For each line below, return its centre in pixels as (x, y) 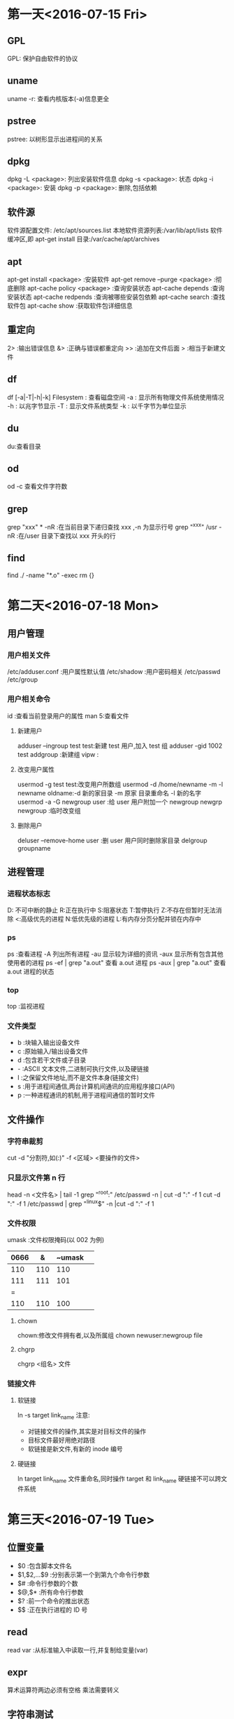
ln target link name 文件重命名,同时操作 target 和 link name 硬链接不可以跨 (119, 1479)
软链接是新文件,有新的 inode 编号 (75, 1449)
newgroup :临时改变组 (49, 810)
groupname (34, 848)
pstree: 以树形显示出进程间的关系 (55, 139)
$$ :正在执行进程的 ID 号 (52, 1610)
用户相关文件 (29, 655)
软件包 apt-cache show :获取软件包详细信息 (70, 306)
